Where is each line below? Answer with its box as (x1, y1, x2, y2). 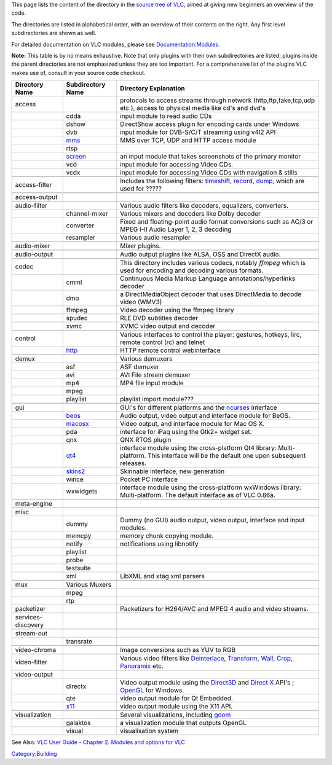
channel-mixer (66, 210, 108, 218)
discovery (15, 621, 44, 629)
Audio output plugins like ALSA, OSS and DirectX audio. (120, 250, 281, 259)
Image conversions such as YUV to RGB (120, 646, 236, 654)
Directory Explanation (120, 84, 186, 93)
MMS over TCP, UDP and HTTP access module (120, 136, 256, 144)
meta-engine (15, 500, 52, 508)
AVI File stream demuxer (120, 371, 191, 379)
